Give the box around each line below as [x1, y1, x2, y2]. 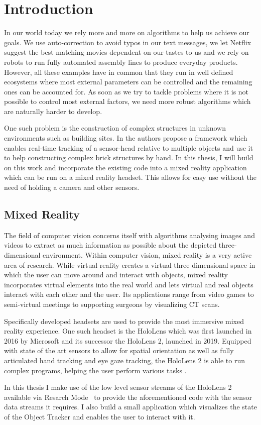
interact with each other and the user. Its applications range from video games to [4, 289, 254, 299]
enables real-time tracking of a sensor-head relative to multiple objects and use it [4, 142, 253, 153]
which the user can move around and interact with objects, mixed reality [4, 269, 228, 280]
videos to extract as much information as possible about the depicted [4, 240, 217, 250]
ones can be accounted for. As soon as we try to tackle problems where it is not [4, 86, 249, 96]
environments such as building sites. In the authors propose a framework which [4, 133, 247, 143]
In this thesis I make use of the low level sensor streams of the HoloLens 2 [4, 382, 232, 392]
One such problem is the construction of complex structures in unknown [4, 123, 226, 133]
